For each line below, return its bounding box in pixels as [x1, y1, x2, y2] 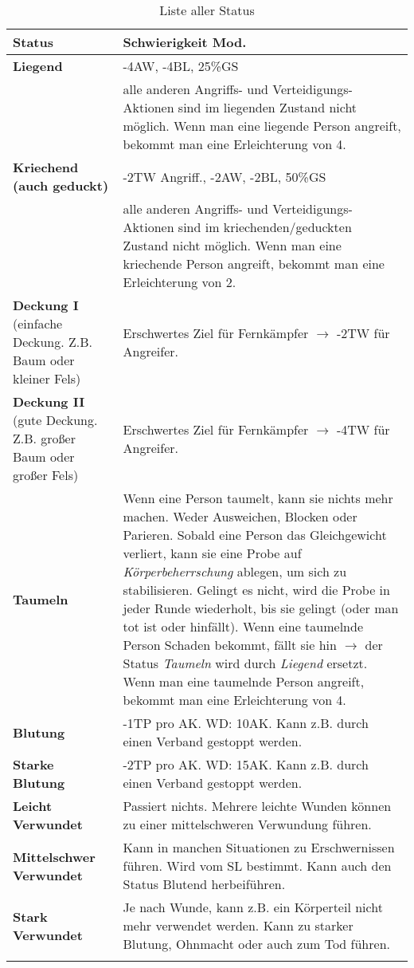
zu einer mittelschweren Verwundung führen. [123, 815, 372, 833]
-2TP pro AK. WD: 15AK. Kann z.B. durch [123, 755, 369, 773]
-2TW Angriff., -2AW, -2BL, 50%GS [123, 167, 326, 186]
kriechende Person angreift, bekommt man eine [123, 254, 385, 273]
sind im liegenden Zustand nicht [178, 98, 357, 116]
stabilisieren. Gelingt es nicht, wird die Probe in [123, 580, 390, 599]
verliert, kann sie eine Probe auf [123, 544, 302, 562]
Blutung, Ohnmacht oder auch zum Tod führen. [123, 935, 390, 953]
